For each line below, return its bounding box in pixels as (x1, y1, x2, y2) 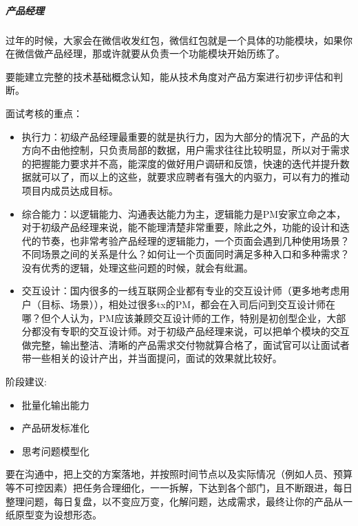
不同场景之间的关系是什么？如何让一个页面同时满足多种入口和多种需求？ (21, 247, 350, 261)
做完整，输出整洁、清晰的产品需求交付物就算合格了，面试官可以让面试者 (21, 337, 350, 352)
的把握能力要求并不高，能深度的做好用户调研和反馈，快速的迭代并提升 (21, 156, 340, 170)
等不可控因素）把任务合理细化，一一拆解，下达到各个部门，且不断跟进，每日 (6, 481, 352, 494)
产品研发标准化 (21, 421, 89, 435)
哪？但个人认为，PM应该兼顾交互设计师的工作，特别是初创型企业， (21, 310, 327, 325)
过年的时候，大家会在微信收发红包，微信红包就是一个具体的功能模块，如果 (6, 32, 343, 47)
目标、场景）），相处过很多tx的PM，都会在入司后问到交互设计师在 (41, 297, 336, 312)
